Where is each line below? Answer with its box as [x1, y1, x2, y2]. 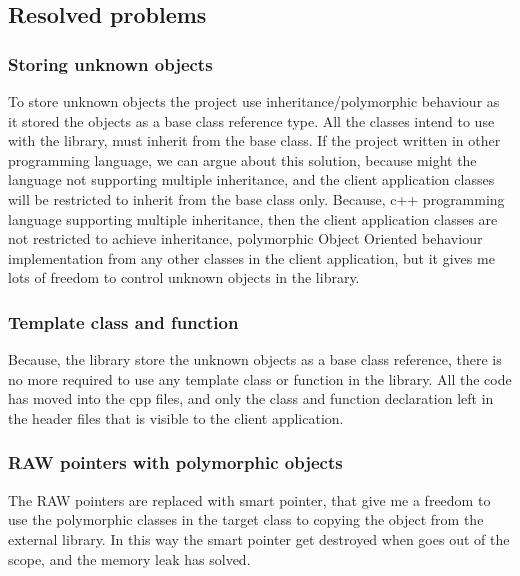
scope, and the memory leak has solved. [8, 548, 251, 569]
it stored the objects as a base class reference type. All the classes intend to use [8, 110, 495, 131]
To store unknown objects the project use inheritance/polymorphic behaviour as [8, 91, 500, 111]
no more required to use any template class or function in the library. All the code [8, 368, 512, 389]
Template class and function [8, 309, 239, 334]
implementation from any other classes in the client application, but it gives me [8, 247, 495, 268]
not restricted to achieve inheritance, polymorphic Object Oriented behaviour [8, 228, 483, 249]
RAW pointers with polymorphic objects [8, 450, 343, 475]
